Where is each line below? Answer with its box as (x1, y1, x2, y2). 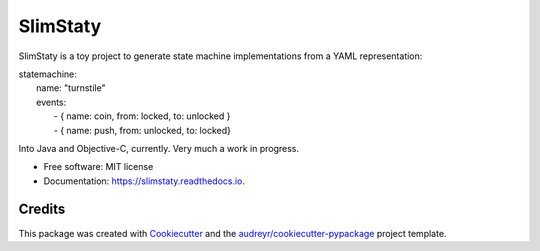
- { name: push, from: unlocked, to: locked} (53, 124, 232, 136)
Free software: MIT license (43, 161, 154, 173)
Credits (18, 201, 66, 218)
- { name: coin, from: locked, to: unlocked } (53, 110, 231, 122)
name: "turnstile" (36, 82, 106, 94)
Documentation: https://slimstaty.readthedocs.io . (43, 175, 245, 187)
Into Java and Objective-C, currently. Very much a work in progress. (18, 142, 300, 154)
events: (36, 96, 67, 108)
